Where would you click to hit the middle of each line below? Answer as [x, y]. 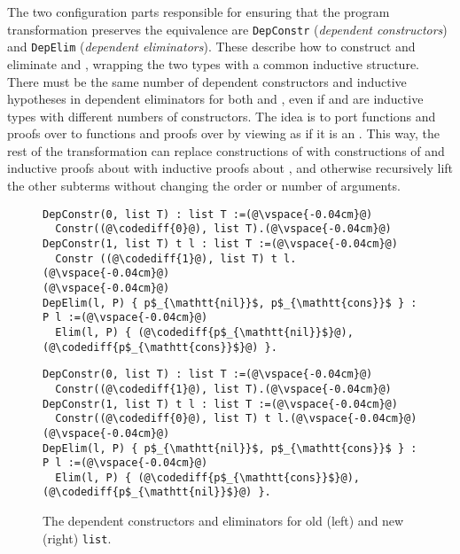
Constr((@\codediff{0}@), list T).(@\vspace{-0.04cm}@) [223, 229]
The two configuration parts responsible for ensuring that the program [199, 12]
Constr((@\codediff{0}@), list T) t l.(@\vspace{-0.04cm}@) [236, 419]
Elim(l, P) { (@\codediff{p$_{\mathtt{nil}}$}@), [204, 332]
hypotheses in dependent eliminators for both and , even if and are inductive [215, 99]
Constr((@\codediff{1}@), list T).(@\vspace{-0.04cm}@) [223, 389]
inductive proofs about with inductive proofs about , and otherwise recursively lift [230, 168]
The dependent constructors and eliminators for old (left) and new [223, 521]
